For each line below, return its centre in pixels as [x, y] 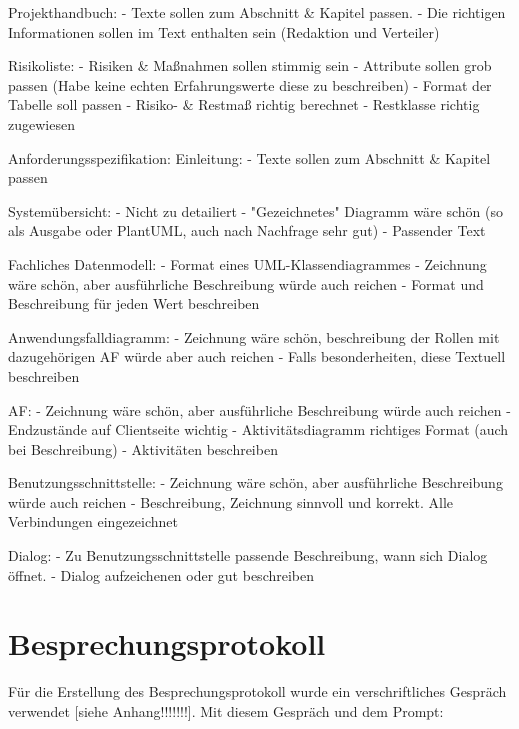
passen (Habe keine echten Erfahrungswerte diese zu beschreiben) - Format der [250, 84]
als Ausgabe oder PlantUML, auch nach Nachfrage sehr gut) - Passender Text [247, 230]
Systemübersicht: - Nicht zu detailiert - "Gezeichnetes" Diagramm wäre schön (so [255, 210]
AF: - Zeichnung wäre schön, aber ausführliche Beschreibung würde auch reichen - [259, 409]
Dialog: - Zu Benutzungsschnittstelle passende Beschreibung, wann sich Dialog [248, 555]
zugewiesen [41, 123]
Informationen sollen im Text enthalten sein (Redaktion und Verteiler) [224, 31]
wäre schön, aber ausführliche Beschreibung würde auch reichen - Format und [246, 283]
